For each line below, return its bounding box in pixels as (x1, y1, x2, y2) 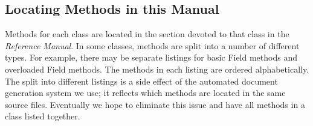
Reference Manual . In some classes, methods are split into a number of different (5, 39, 300, 52)
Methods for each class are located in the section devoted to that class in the (5, 28, 289, 40)
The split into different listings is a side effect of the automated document (5, 74, 278, 87)
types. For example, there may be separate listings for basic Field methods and (5, 51, 297, 64)
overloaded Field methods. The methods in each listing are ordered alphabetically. (5, 62, 309, 75)
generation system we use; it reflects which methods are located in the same (5, 86, 286, 99)
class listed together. (5, 110, 80, 122)
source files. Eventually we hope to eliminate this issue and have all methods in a (5, 98, 305, 110)
